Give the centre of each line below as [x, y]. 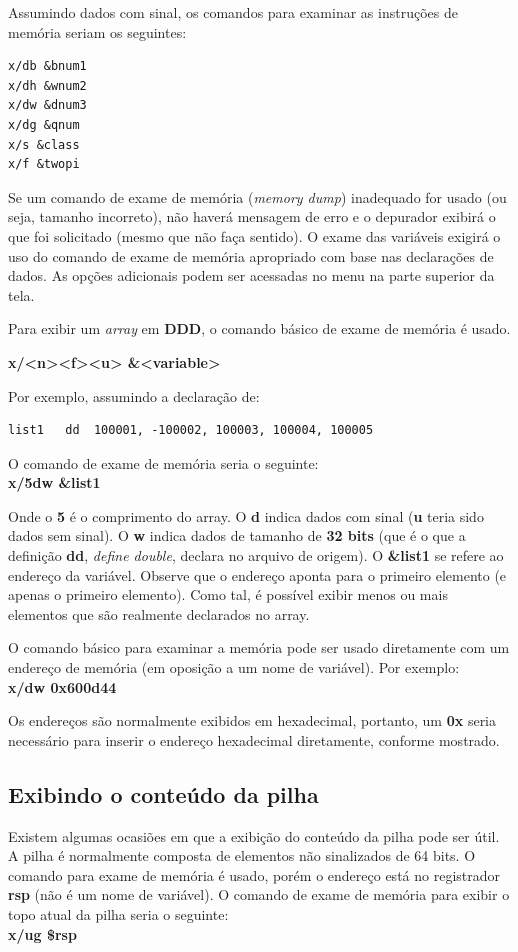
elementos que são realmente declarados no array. [159, 613]
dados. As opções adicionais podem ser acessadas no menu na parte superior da [251, 275]
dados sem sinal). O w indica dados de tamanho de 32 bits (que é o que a [237, 535]
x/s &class [44, 144]
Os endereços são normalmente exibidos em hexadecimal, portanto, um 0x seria [252, 720]
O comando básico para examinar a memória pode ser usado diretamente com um [259, 647]
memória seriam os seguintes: [97, 31]
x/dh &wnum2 [47, 85]
